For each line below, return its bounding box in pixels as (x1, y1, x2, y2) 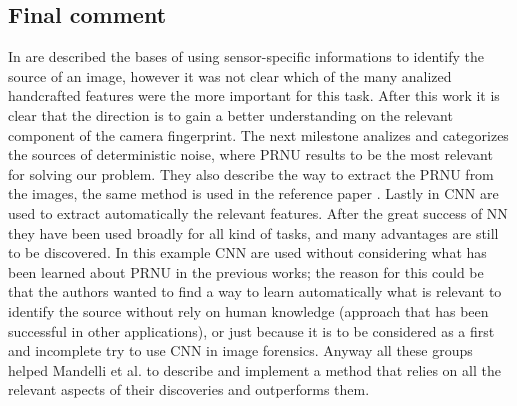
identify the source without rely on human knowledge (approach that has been (8, 300, 489, 321)
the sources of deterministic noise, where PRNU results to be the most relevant (8, 144, 493, 165)
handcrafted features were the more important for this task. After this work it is (8, 85, 500, 106)
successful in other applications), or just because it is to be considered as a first (8, 320, 495, 341)
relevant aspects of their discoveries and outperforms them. (8, 379, 370, 400)
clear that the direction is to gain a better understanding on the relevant (8, 104, 453, 125)
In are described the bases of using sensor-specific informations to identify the (8, 46, 484, 67)
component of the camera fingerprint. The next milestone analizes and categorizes (8, 124, 509, 145)
